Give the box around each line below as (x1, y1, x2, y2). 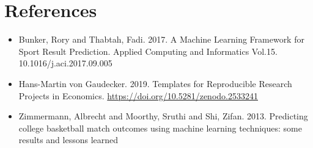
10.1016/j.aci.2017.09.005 (18, 57, 112, 69)
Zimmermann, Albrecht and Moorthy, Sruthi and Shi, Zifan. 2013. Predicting (18, 110, 308, 122)
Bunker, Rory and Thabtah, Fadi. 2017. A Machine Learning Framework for (18, 33, 304, 46)
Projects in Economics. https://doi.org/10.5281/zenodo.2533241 (18, 89, 258, 102)
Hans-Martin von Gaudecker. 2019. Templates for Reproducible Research (18, 77, 292, 90)
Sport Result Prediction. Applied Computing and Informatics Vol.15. (18, 44, 278, 57)
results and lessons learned (18, 133, 119, 146)
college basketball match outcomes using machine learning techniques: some (18, 121, 302, 134)
